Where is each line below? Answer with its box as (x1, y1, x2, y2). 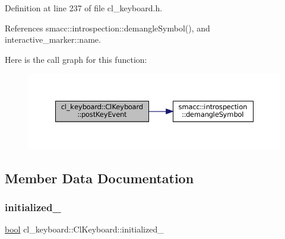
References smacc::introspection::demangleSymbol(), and (5, 21, 210, 34)
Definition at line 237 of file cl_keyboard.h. (5, 2, 163, 14)
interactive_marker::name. (5, 33, 101, 46)
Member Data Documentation (5, 168, 194, 187)
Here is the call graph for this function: (5, 53, 147, 65)
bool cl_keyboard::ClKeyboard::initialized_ (5, 223, 164, 235)
